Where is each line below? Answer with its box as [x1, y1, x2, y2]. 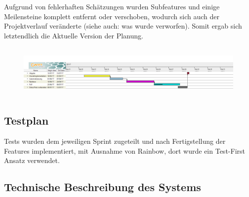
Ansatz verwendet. [4, 155, 60, 165]
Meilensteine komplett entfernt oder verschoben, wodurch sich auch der [4, 11, 219, 21]
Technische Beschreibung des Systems [4, 179, 201, 195]
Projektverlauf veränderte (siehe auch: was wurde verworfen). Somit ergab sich [4, 21, 242, 31]
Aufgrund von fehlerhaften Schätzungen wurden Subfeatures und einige [4, 1, 220, 11]
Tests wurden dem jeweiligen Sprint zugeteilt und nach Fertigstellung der [4, 136, 226, 146]
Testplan [4, 113, 49, 128]
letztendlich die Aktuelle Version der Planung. [4, 30, 143, 40]
